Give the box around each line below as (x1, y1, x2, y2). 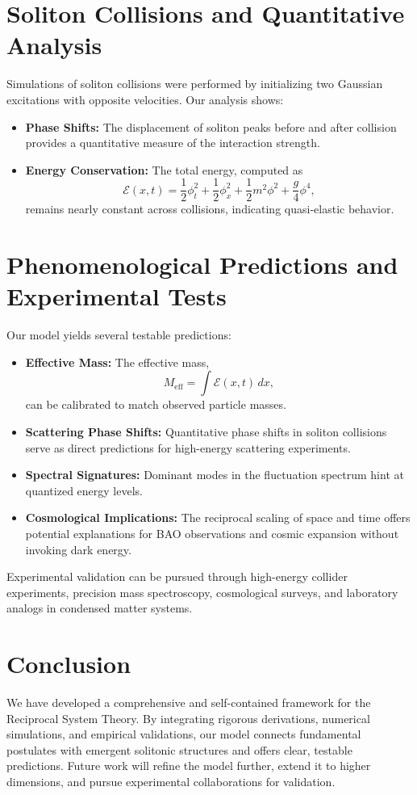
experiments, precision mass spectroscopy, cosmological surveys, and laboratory (6, 583, 398, 600)
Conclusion (6, 647, 131, 680)
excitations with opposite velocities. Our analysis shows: (6, 90, 284, 107)
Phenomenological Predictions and (6, 248, 398, 281)
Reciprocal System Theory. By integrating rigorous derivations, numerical (6, 709, 370, 726)
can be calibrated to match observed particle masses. (25, 396, 286, 413)
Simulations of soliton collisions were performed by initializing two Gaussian (6, 75, 383, 92)
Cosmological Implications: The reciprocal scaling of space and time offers (25, 509, 411, 526)
